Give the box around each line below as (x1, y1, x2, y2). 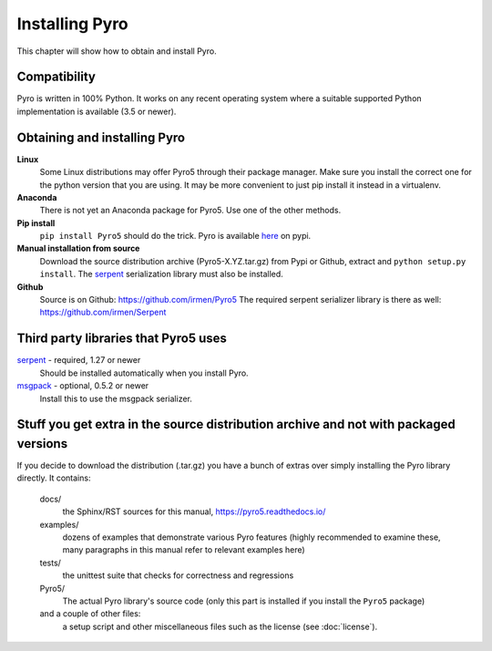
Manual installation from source (16, 243, 140, 254)
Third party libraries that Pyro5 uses (16, 331, 228, 346)
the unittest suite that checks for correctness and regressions (62, 570, 294, 581)
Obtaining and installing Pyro (16, 129, 186, 145)
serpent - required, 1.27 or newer (16, 355, 141, 366)
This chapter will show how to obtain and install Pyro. (16, 46, 218, 57)
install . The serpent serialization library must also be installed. (39, 269, 284, 280)
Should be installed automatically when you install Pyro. (39, 367, 250, 378)
